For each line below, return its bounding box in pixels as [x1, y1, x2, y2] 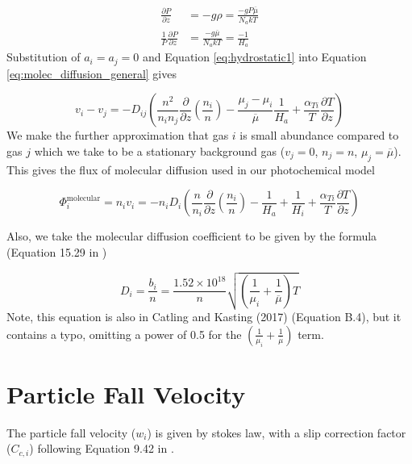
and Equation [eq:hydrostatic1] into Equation [142, 48, 367, 65]
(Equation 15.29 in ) [6, 243, 107, 260]
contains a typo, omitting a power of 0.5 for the [6, 325, 242, 342]
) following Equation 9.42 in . [29, 440, 174, 457]
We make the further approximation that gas [6, 127, 229, 144]
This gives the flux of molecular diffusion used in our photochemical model [6, 161, 375, 178]
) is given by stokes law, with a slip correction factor [147, 424, 406, 441]
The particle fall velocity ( [6, 424, 136, 441]
